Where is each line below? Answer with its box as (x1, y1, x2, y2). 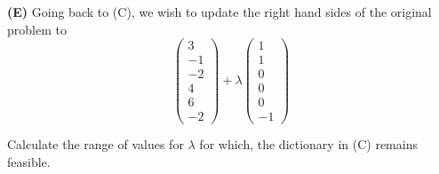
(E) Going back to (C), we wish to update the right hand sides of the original (7, 3, 432, 20)
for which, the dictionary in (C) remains (199, 135, 418, 154)
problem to (7, 20, 67, 38)
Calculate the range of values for (7, 135, 184, 154)
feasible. (7, 153, 51, 171)
